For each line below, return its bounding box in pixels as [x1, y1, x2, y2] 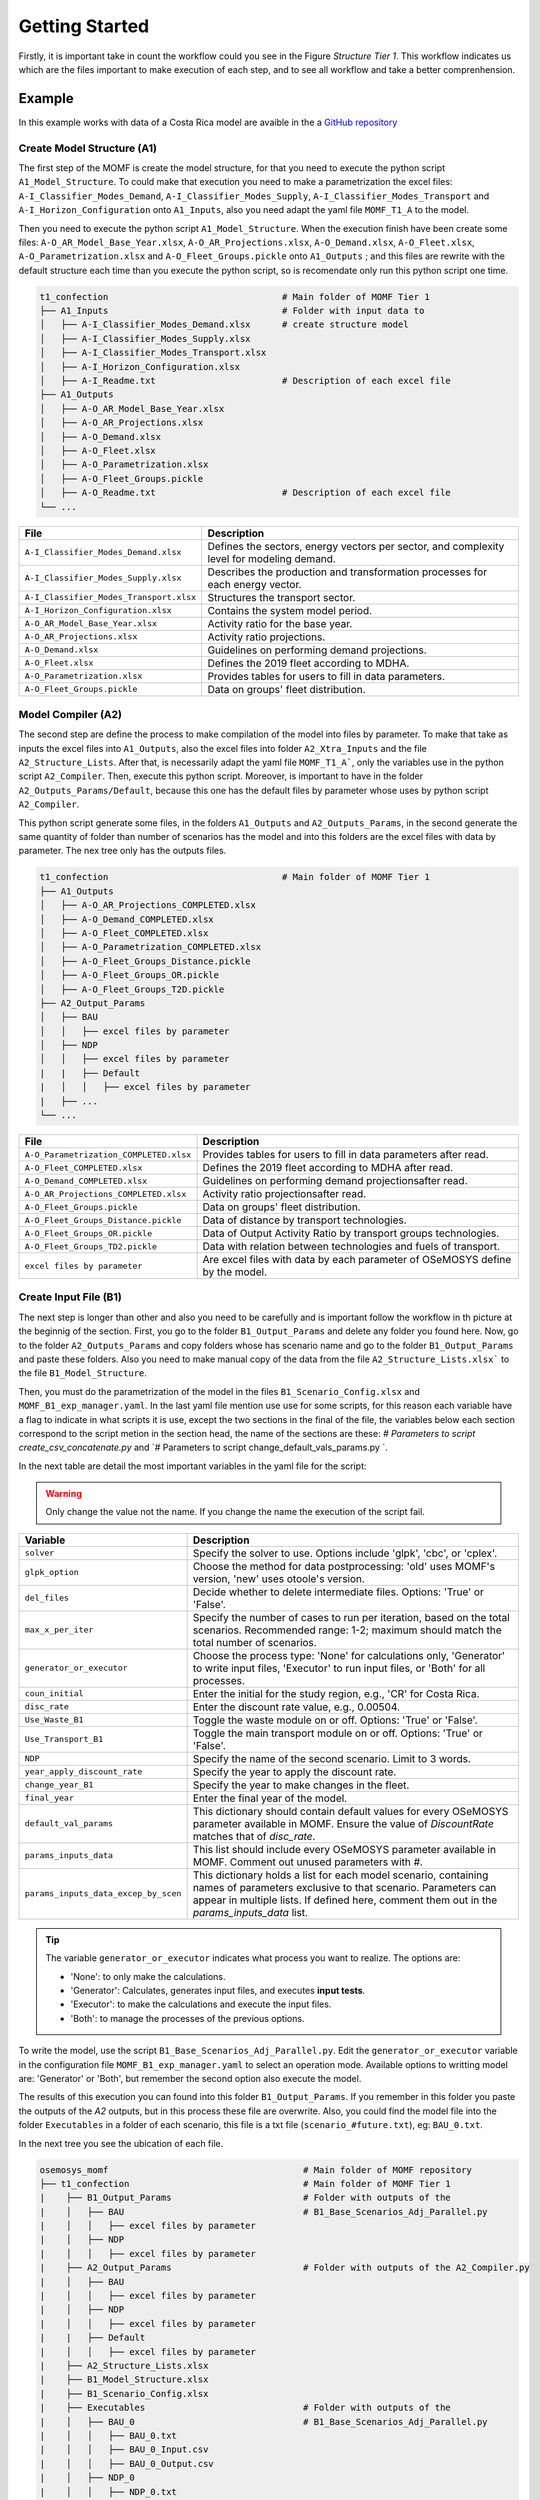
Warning [45, 1488, 82, 1500]
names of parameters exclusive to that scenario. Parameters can [192, 1880, 497, 1894]
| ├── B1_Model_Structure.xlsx [39, 2374, 209, 2385]
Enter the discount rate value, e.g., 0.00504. [192, 1700, 400, 1714]
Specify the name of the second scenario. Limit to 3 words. [192, 1751, 472, 1765]
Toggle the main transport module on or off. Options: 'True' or [192, 1726, 484, 1740]
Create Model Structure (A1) [18, 141, 157, 155]
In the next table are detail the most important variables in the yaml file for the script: [18, 1460, 367, 1472]
